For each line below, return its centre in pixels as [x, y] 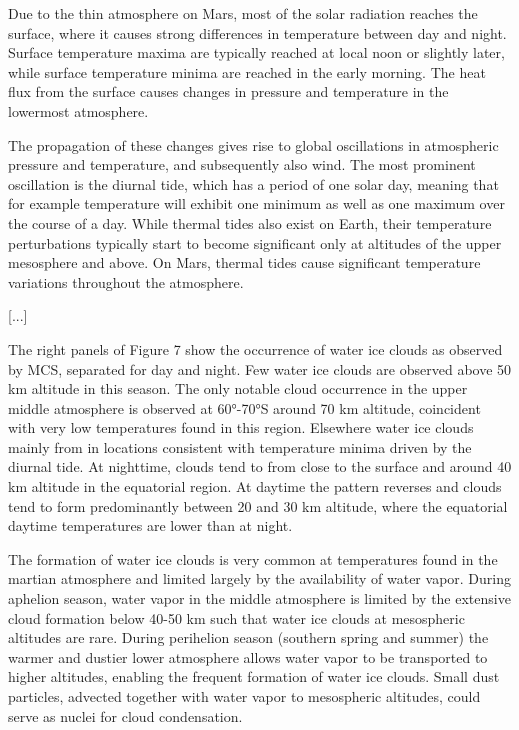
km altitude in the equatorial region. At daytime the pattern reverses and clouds [255, 486]
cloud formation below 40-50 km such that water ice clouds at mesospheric [236, 617]
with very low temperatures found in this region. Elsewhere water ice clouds [241, 427]
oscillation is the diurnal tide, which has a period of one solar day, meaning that [253, 183]
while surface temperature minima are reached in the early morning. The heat [247, 71]
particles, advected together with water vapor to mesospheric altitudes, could [244, 696]
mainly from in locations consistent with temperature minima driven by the [240, 446]
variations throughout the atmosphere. [126, 281]
